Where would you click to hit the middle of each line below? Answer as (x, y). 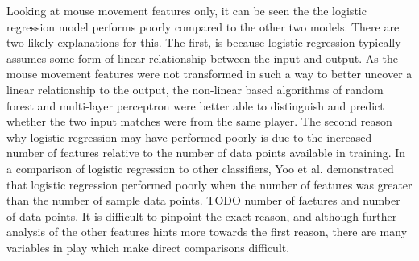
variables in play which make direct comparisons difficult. (148, 247)
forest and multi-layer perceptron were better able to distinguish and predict (195, 105)
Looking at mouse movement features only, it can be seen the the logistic (187, 10)
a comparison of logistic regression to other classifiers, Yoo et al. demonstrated (200, 168)
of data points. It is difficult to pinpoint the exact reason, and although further (202, 215)
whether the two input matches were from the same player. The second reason (199, 121)
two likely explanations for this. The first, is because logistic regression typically (204, 42)
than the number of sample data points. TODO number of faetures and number (203, 200)
